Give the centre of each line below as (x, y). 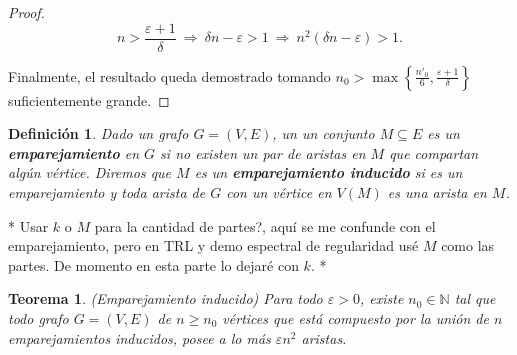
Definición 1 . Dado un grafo (98, 133)
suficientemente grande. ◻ (89, 99)
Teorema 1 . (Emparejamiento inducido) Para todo (165, 298)
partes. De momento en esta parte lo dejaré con (153, 264)
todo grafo (38, 318)
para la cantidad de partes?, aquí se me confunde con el (265, 225)
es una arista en (437, 192)
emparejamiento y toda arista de (107, 192)
